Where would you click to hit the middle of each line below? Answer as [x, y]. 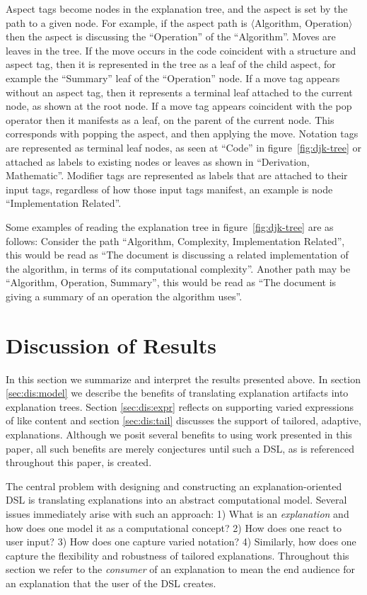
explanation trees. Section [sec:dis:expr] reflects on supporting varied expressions [180, 406]
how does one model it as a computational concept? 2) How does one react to [174, 527]
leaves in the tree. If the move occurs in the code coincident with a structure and [181, 50]
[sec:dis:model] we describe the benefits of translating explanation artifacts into [177, 393]
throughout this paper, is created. [79, 462]
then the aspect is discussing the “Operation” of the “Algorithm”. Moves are [171, 36]
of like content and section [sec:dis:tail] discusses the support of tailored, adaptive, [183, 420]
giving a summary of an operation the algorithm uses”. [124, 296]
